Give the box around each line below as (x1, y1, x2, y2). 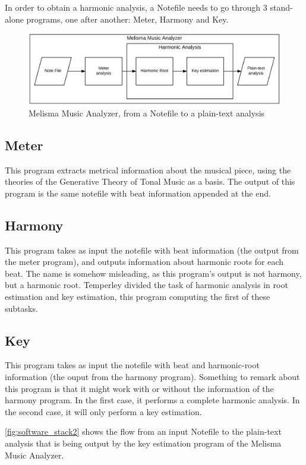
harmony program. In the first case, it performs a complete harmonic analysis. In (5, 394, 300, 406)
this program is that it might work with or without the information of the (5, 382, 274, 394)
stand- (270, 1, 293, 13)
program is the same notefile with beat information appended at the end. (5, 186, 271, 199)
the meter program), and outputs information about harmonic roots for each (5, 255, 284, 268)
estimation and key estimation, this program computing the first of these (5, 290, 270, 303)
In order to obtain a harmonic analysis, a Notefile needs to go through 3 (5, 1, 267, 13)
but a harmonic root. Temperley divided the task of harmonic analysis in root (5, 279, 288, 291)
